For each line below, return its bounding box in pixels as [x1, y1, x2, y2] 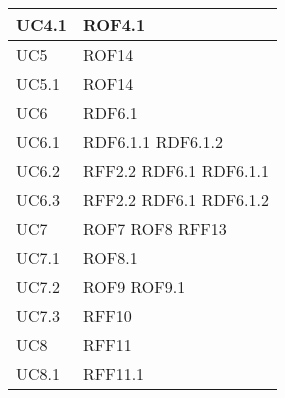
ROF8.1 [82, 246, 138, 269]
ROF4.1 [82, 13, 146, 36]
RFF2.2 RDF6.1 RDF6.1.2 [82, 188, 269, 211]
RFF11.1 [82, 362, 145, 385]
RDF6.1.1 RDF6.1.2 [82, 130, 223, 153]
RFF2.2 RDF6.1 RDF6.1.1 [82, 159, 269, 182]
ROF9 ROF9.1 [82, 275, 186, 298]
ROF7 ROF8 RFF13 [82, 217, 227, 240]
